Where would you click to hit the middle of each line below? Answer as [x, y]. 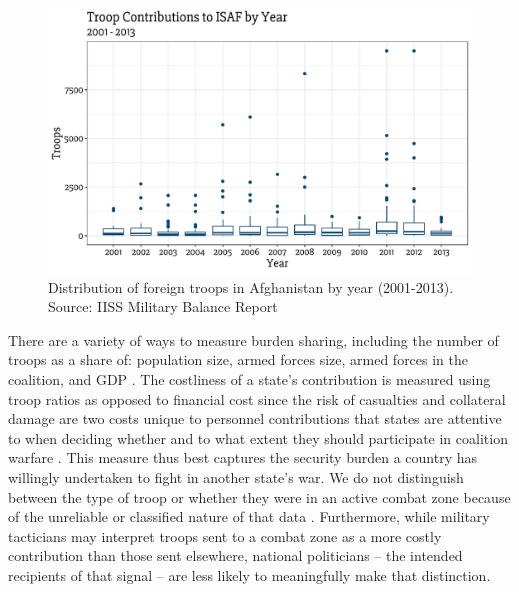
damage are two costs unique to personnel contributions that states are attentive [255, 418]
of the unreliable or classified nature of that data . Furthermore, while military [249, 516]
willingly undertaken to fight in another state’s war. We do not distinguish [236, 476]
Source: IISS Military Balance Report [163, 306]
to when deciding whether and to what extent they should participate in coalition [258, 437]
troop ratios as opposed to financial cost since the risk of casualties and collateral [257, 398]
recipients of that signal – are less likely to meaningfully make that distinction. [249, 574]
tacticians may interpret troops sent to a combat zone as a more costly [225, 535]
